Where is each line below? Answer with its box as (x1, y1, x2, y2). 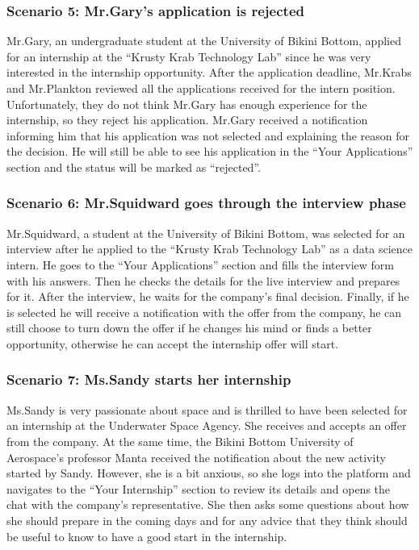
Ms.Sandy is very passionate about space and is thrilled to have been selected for (6, 401, 408, 418)
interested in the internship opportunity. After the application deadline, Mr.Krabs (6, 64, 412, 81)
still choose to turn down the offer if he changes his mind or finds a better (6, 319, 372, 336)
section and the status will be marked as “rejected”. (6, 158, 261, 175)
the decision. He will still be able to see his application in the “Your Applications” (6, 143, 413, 160)
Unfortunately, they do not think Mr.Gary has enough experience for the (6, 95, 367, 112)
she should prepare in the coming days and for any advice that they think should (6, 511, 408, 528)
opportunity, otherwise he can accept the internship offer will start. (6, 335, 339, 352)
